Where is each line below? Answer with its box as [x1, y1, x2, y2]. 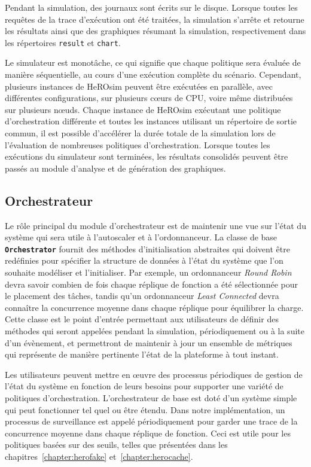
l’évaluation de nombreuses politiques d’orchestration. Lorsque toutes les [5, 138, 270, 151]
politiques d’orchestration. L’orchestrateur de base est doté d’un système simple [5, 391, 297, 404]
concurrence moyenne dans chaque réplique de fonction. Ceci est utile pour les [5, 426, 291, 439]
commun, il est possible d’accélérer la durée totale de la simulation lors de [5, 127, 276, 139]
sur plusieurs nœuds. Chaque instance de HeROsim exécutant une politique [5, 103, 281, 115]
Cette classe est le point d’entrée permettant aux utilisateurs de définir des [5, 313, 279, 325]
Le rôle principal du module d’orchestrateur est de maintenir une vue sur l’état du [5, 219, 306, 231]
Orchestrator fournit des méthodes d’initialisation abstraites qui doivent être [5, 242, 290, 255]
